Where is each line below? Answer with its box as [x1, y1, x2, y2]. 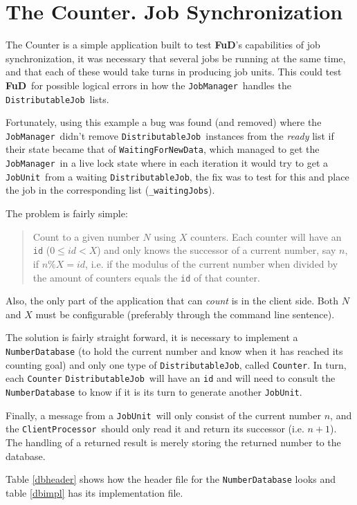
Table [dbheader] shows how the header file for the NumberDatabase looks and [6, 472, 336, 486]
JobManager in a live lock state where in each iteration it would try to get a [6, 156, 329, 170]
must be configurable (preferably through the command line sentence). [35, 306, 335, 321]
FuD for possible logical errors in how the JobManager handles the [6, 77, 291, 92]
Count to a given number [33, 229, 140, 244]
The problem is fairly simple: [6, 206, 128, 221]
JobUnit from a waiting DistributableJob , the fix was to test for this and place [6, 169, 349, 183]
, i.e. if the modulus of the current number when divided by [85, 256, 338, 270]
